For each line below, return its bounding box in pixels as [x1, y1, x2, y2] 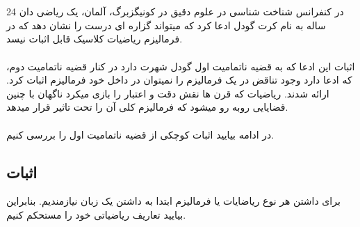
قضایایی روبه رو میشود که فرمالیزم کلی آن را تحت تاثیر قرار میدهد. [6, 100, 288, 114]
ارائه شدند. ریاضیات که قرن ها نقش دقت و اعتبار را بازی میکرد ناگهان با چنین [6, 86, 329, 100]
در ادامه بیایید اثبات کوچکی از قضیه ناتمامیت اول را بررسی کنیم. [6, 127, 275, 141]
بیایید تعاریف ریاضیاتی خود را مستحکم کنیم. [6, 207, 186, 221]
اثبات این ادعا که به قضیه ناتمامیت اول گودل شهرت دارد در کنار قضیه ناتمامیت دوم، [6, 58, 355, 73]
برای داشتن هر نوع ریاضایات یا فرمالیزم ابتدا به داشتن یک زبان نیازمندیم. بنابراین [6, 194, 341, 208]
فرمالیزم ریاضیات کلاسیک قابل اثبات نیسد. [6, 31, 183, 46]
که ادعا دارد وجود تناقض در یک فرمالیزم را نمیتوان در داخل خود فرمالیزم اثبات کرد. [6, 72, 352, 87]
